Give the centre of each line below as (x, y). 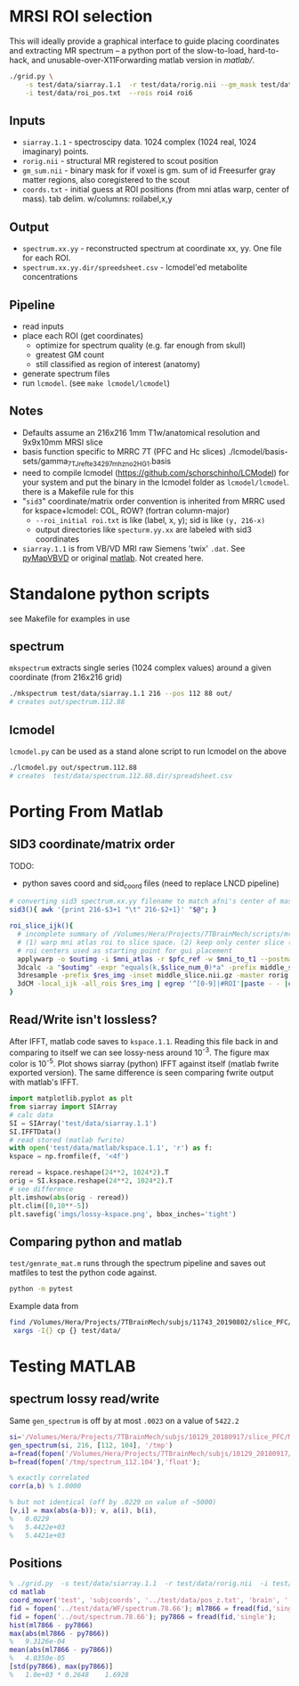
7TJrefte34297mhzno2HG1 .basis (120, 462)
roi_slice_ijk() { (41, 926)
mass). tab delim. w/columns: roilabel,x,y (97, 199)
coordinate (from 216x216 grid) (66, 677)
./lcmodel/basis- (258, 451)
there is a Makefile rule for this (78, 491)
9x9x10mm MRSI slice (63, 442)
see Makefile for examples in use (70, 618)
